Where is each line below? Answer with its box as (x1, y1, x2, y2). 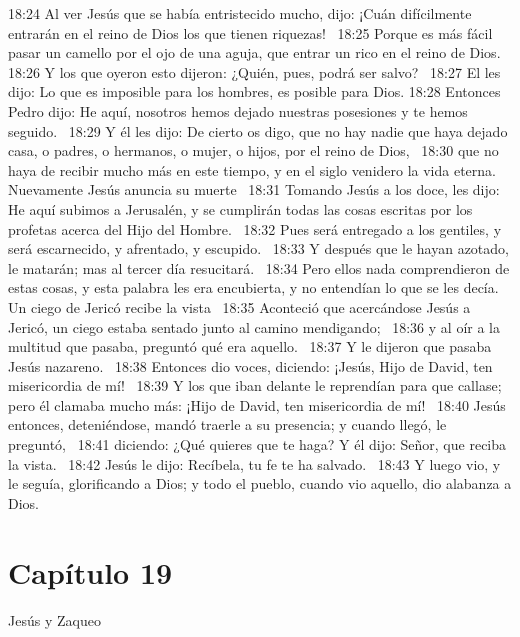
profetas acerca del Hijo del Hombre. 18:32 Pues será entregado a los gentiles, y (8, 218, 502, 239)
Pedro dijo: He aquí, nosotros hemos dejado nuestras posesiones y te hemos (8, 100, 468, 121)
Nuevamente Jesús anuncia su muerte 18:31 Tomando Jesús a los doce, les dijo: (8, 179, 500, 200)
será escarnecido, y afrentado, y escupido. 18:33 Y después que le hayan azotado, (8, 238, 509, 259)
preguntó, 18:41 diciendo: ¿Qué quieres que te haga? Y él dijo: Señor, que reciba (8, 434, 507, 455)
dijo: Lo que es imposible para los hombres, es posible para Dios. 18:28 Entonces (8, 81, 501, 102)
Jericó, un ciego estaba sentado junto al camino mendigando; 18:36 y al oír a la (8, 316, 500, 337)
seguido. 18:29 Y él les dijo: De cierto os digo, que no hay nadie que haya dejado (8, 120, 508, 141)
